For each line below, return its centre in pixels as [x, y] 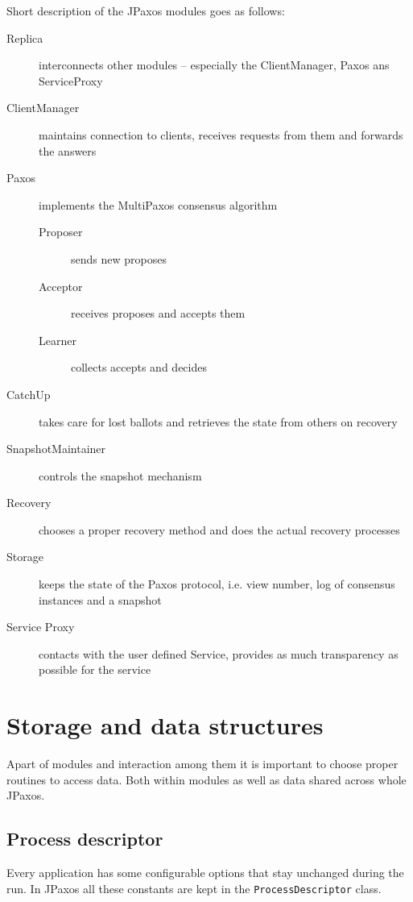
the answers [68, 150]
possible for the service [95, 669]
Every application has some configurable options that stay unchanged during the [205, 873]
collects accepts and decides [139, 367]
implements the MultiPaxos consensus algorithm [158, 204]
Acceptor [61, 286]
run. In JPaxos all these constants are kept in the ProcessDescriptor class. [194, 888]
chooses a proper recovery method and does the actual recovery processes [219, 529]
